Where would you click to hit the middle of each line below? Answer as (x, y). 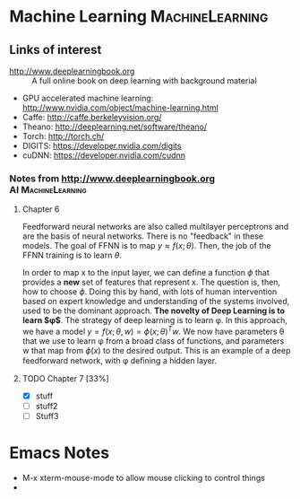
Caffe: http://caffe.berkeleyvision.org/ (92, 117)
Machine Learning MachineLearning (139, 17)
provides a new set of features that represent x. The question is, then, (151, 282)
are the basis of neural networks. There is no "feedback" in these (143, 236)
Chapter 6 (41, 209)
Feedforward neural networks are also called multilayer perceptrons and (155, 227)
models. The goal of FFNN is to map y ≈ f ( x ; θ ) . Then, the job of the (146, 246)
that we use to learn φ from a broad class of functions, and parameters (153, 341)
